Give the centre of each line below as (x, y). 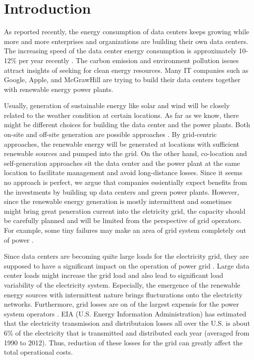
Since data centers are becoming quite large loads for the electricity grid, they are (127, 256)
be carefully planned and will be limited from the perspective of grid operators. (123, 220)
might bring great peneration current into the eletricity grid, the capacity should (125, 211)
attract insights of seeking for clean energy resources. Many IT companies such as (126, 70)
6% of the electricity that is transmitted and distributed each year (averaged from (127, 332)
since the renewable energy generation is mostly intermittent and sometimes (118, 201)
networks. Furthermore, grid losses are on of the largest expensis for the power (122, 304)
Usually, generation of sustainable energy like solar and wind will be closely (117, 105)
